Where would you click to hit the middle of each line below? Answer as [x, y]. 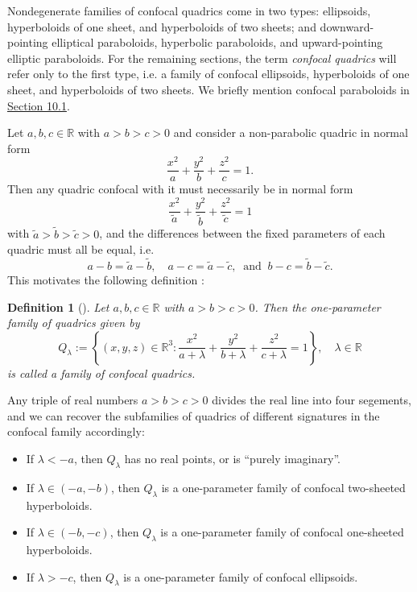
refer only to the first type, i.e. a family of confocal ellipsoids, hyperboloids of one [208, 74]
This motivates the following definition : [106, 279]
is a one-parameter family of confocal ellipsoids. [241, 576]
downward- [347, 26]
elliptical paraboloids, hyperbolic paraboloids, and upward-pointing [217, 42]
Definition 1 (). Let [58, 306]
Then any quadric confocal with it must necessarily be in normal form [180, 189]
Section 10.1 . [39, 105]
